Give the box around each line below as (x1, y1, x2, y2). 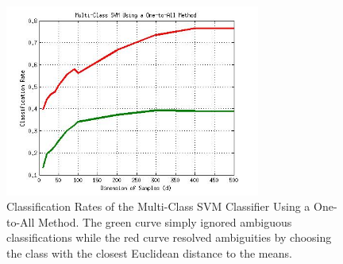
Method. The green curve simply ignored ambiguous (38, 213, 292, 230)
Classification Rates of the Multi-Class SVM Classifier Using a (6, 198, 310, 215)
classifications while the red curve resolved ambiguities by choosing (6, 229, 332, 246)
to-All (6, 213, 35, 230)
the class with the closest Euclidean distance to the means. (6, 244, 292, 261)
